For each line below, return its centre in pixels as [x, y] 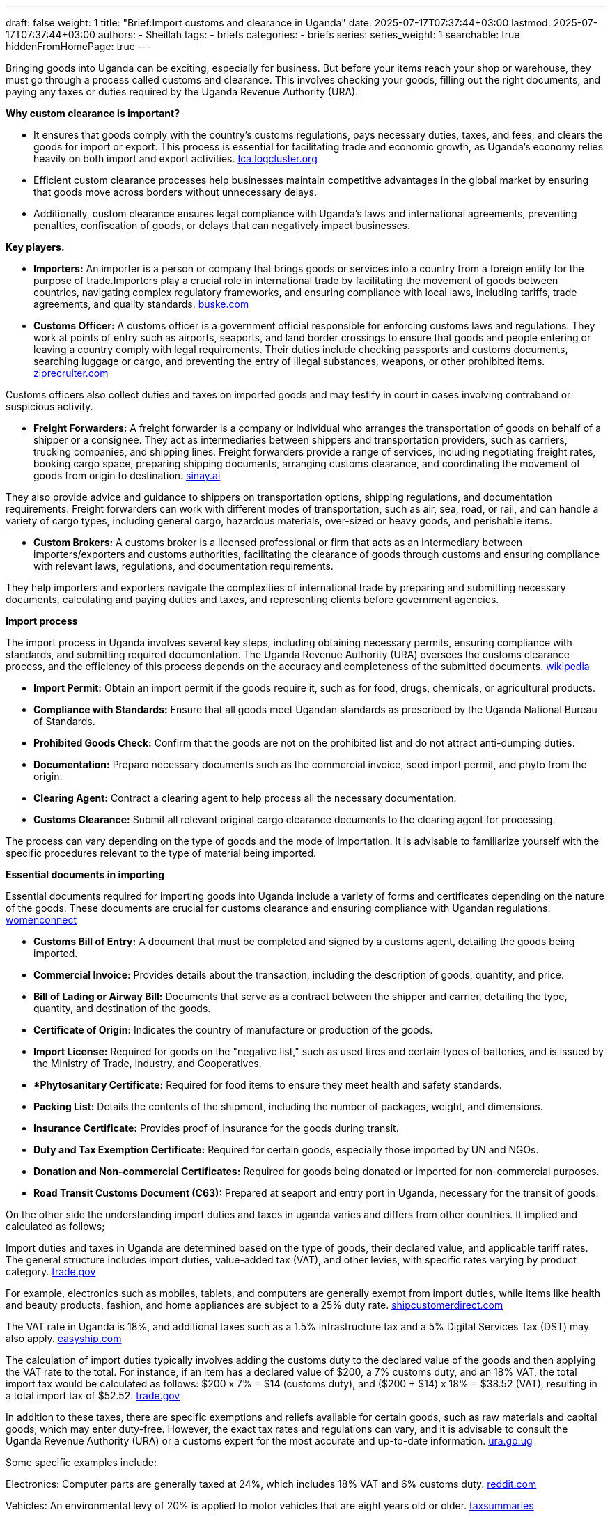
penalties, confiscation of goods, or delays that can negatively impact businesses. [222, 225]
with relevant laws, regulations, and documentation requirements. [183, 566]
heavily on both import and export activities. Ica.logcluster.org [175, 158]
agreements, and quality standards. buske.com [141, 304]
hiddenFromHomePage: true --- [79, 46]
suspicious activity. [49, 406]
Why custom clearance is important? [93, 113]
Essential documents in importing [85, 874]
